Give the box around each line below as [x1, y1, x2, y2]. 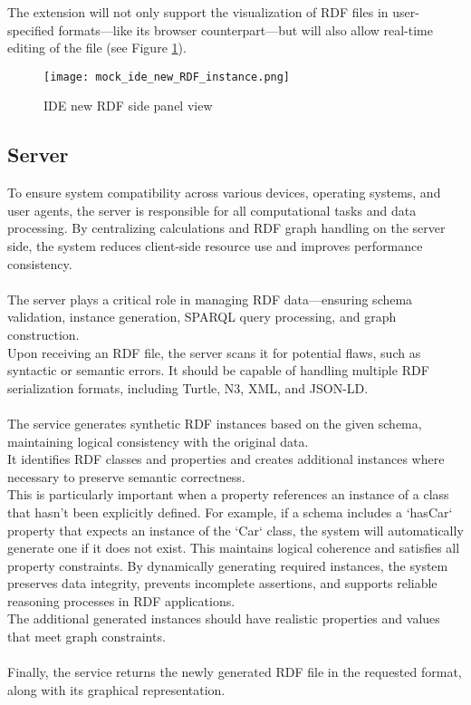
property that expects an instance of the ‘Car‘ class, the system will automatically [7, 520, 464, 539]
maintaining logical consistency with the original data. [7, 431, 309, 450]
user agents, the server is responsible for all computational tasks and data [7, 200, 417, 219]
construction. [7, 324, 80, 343]
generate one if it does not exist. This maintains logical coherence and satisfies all [7, 538, 460, 557]
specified [7, 20, 54, 39]
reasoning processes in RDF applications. [7, 591, 235, 610]
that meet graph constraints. [7, 627, 166, 646]
